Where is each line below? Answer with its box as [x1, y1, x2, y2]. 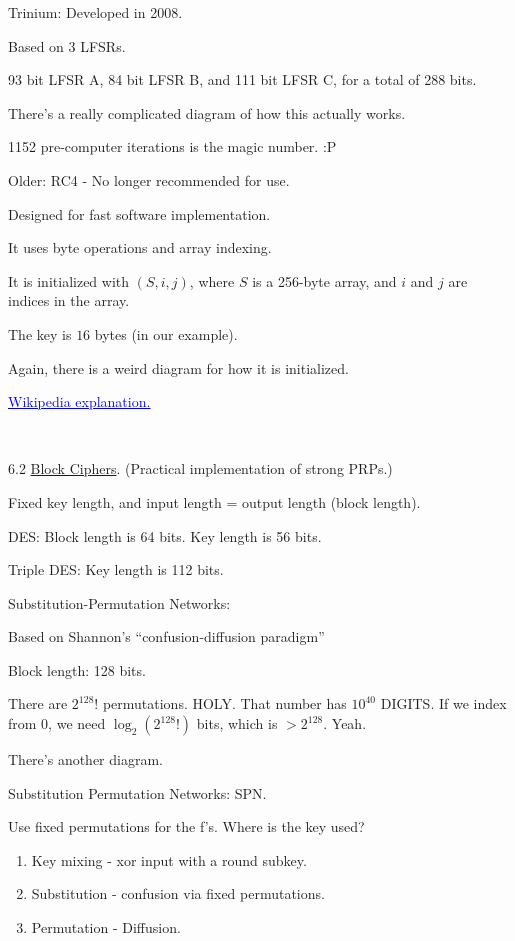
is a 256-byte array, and [252, 270, 397, 291]
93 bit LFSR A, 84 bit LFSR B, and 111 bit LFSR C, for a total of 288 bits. [8, 69, 477, 90]
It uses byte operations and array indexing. [8, 237, 272, 258]
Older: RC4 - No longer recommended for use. [8, 169, 290, 190]
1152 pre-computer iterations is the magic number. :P [8, 136, 337, 157]
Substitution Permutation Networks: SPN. [8, 782, 267, 803]
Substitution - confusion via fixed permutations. [31, 883, 325, 904]
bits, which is [196, 713, 278, 734]
